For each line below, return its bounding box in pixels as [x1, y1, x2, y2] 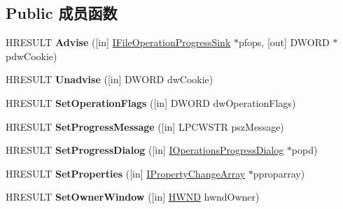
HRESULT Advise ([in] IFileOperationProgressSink [6, 35, 231, 50]
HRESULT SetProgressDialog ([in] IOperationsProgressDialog [6, 143, 284, 157]
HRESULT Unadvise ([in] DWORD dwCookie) [6, 72, 213, 87]
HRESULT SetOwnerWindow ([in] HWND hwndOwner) [6, 189, 260, 204]
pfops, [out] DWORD [238, 35, 330, 50]
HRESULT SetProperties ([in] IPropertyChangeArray [6, 166, 246, 180]
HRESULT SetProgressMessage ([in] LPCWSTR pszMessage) [6, 119, 284, 134]
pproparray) [253, 166, 305, 180]
